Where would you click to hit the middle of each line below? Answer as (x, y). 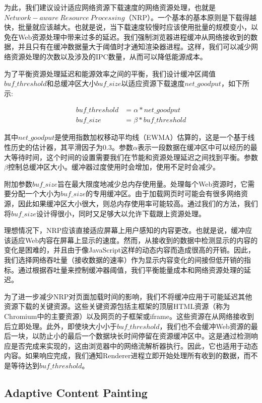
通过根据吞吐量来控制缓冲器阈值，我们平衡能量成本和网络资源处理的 (131, 269)
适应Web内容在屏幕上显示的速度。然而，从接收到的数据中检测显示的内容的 (134, 240)
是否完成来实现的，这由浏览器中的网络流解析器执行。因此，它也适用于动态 (134, 345)
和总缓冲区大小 (71, 83)
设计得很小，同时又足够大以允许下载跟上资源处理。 (121, 213)
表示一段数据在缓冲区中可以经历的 (194, 147)
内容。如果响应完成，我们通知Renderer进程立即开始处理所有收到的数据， (124, 355)
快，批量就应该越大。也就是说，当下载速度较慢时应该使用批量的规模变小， (127, 27)
